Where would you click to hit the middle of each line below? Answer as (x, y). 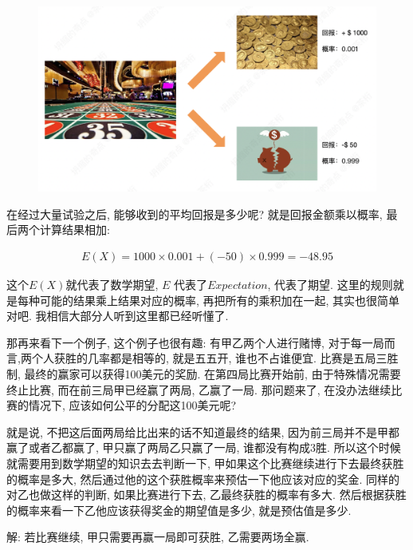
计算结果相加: (75, 229)
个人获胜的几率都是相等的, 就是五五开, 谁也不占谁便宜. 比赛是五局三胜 (215, 358)
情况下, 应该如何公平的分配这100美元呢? (132, 405)
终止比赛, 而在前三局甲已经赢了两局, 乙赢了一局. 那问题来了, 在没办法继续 (199, 389)
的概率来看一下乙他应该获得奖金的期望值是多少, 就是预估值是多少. (179, 510)
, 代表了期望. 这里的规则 (330, 285)
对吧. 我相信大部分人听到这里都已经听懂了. (118, 316)
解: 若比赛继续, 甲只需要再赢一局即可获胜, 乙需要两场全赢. (158, 537)
